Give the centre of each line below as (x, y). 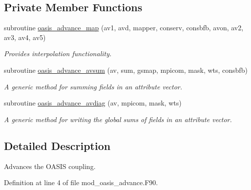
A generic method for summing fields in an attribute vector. (93, 86)
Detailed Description (57, 145)
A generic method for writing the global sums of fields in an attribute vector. (118, 119)
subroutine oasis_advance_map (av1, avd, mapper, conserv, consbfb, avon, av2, (124, 28)
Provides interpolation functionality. (58, 53)
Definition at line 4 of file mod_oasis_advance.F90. (81, 182)
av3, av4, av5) (25, 37)
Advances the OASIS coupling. (50, 166)
